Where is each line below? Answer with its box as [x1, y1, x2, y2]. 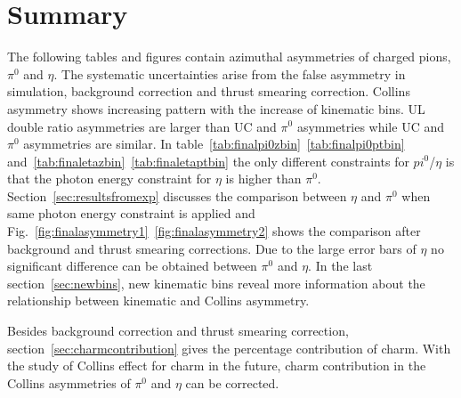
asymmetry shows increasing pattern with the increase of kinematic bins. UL [7, 99, 425, 118]
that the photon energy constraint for [7, 169, 212, 188]
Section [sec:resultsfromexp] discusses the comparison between [7, 186, 347, 205]
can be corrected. [185, 373, 279, 392]
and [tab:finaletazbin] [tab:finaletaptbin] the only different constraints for [7, 151, 409, 170]
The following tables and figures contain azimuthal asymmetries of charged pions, [7, 47, 451, 66]
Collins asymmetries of [7, 373, 131, 392]
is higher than [225, 169, 302, 188]
